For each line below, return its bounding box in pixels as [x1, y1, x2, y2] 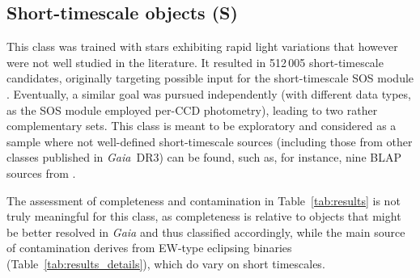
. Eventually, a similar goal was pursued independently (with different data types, [6, 85, 411, 102]
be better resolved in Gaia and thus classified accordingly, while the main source [6, 223, 405, 240]
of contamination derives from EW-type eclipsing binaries [6, 239, 292, 256]
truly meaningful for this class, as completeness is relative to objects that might [6, 208, 401, 225]
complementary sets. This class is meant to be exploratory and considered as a [6, 117, 397, 134]
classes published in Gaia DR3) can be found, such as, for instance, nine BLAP [6, 149, 401, 166]
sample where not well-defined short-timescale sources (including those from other [6, 133, 413, 150]
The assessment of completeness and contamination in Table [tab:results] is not [6, 192, 401, 208]
